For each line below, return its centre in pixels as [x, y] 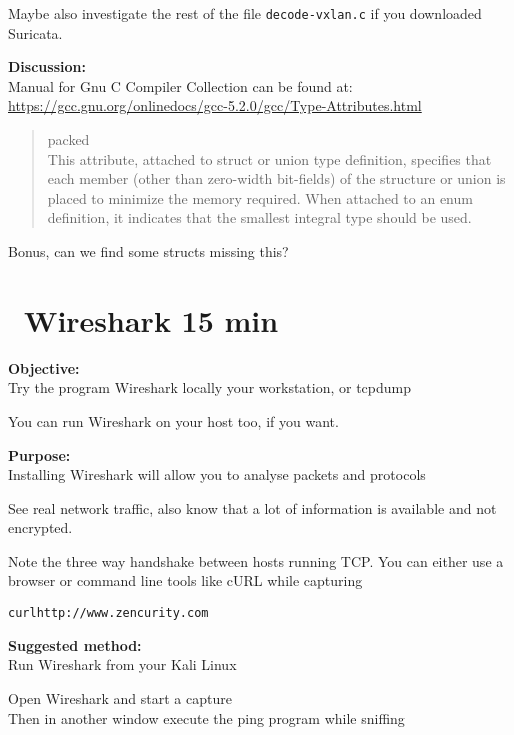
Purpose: [39, 454]
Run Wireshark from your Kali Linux [122, 664]
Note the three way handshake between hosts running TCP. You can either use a [256, 560]
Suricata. [35, 32]
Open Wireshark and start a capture [120, 697]
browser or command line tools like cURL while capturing [185, 580]
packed [68, 139]
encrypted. [40, 527]
